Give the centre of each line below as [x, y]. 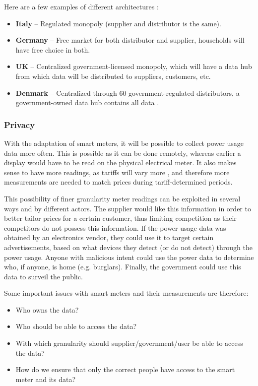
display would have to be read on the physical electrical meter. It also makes [120, 162]
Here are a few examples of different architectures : [81, 6]
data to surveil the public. [43, 276]
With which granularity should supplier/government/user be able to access [129, 343]
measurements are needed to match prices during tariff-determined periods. [118, 182]
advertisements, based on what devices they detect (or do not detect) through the [128, 247]
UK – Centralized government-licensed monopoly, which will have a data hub [134, 66]
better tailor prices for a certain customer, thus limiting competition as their [120, 218]
